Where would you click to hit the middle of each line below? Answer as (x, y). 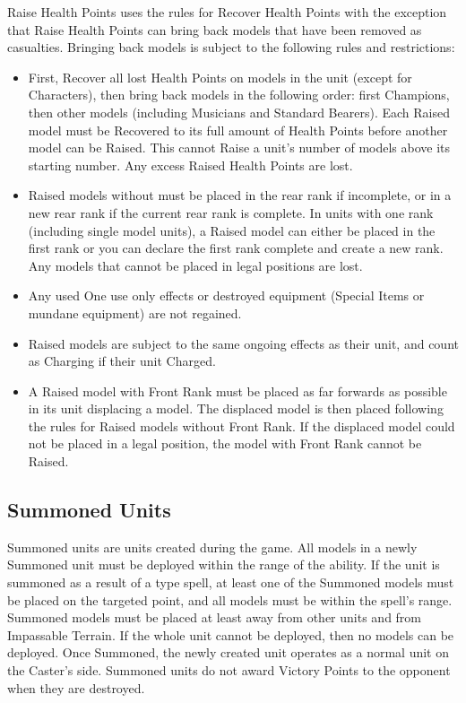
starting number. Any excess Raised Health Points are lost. (190, 165)
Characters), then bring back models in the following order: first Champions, (239, 95)
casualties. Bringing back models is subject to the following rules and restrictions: (231, 47)
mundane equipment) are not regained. (135, 312)
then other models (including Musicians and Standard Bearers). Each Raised (239, 112)
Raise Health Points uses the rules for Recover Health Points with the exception (227, 12)
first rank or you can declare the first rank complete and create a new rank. (236, 248)
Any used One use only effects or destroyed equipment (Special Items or (226, 295)
